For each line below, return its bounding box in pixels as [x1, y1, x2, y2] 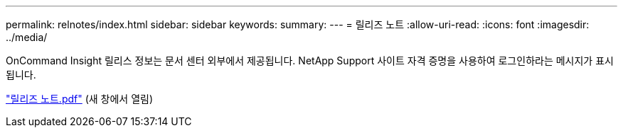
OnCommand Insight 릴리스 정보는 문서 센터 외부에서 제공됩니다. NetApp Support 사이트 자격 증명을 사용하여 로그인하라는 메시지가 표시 [6, 54, 614, 66]
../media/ [6, 31, 48, 43]
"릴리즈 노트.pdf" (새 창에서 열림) [6, 93, 154, 105]
